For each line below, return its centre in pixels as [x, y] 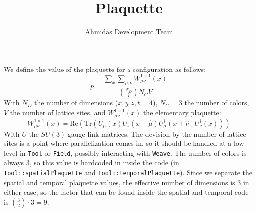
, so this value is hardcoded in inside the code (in [104, 163]
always [14, 163]
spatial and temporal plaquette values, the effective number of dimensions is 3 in [127, 182]
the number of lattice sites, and [58, 112]
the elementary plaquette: [182, 112]
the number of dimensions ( [76, 103]
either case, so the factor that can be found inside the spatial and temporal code [126, 192]
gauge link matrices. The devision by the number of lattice [157, 133]
